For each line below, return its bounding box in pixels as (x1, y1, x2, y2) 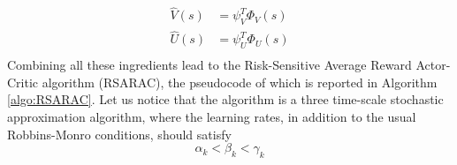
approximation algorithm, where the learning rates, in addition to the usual (7, 107, 416, 125)
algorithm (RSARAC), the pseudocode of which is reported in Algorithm (42, 72, 438, 91)
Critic (7, 72, 39, 91)
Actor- (415, 56, 451, 74)
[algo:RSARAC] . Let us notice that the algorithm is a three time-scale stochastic (7, 90, 444, 109)
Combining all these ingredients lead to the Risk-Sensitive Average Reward (7, 56, 412, 74)
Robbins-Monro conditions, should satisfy (7, 124, 232, 143)
